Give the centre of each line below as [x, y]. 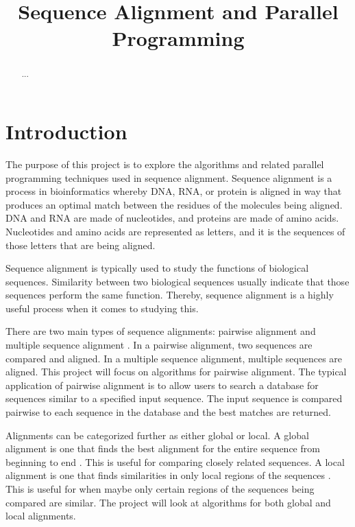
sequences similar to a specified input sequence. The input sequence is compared [174, 398]
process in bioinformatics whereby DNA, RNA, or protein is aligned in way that [174, 191]
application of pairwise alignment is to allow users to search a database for [162, 385]
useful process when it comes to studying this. [102, 308]
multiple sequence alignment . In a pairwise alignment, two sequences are [159, 345]
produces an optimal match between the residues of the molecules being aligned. [174, 204]
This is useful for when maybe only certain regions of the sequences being [160, 489]
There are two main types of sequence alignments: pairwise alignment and [161, 331]
